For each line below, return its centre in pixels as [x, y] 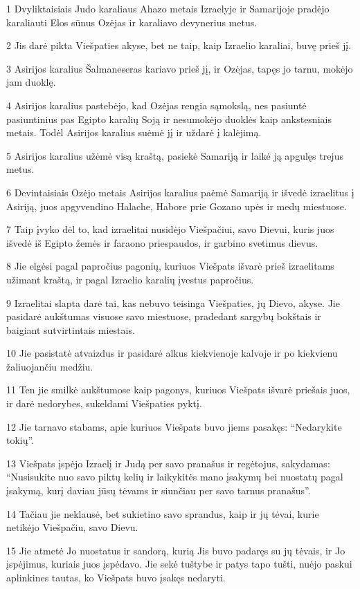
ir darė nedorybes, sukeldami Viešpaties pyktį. [104, 403]
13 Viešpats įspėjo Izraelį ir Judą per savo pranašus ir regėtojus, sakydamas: [168, 463]
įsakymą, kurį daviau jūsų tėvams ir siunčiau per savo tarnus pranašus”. [159, 490]
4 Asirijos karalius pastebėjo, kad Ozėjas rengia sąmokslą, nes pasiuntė [156, 105]
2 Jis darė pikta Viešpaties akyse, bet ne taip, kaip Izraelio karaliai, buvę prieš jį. [179, 45]
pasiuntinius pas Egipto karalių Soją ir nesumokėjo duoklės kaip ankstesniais [169, 119]
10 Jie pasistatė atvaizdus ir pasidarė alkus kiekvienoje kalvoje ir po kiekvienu [172, 353]
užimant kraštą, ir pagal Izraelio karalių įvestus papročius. [130, 279]
